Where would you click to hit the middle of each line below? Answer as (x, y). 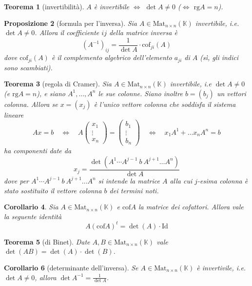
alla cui (181, 180)
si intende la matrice (129, 180)
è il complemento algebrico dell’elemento (112, 57)
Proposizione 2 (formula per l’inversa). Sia (71, 23)
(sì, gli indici (219, 57)
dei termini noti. (134, 190)
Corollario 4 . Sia (31, 207)
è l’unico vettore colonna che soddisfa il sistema (165, 104)
